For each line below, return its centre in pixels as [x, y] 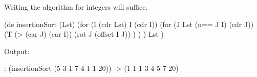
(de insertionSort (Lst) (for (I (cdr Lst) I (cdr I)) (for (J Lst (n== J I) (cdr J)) [129, 24]
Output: [17, 51]
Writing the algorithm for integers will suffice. [76, 7]
